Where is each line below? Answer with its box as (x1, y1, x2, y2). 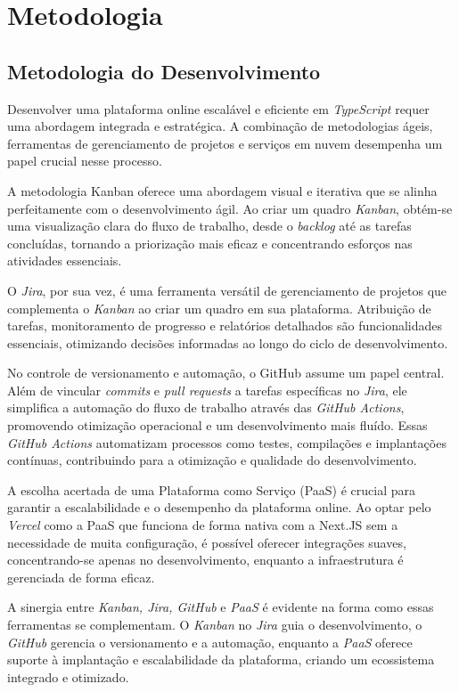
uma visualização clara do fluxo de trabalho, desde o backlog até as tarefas (7, 216, 412, 235)
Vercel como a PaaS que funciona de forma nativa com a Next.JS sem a (7, 516, 398, 534)
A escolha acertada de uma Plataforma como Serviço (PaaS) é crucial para (7, 480, 415, 499)
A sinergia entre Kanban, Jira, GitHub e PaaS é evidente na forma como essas (7, 598, 434, 616)
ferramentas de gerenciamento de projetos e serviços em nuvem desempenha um (7, 134, 443, 152)
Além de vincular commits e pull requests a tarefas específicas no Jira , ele (7, 380, 407, 399)
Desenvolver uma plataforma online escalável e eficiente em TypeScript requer (7, 99, 430, 118)
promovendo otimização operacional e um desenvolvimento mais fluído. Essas (7, 416, 428, 435)
